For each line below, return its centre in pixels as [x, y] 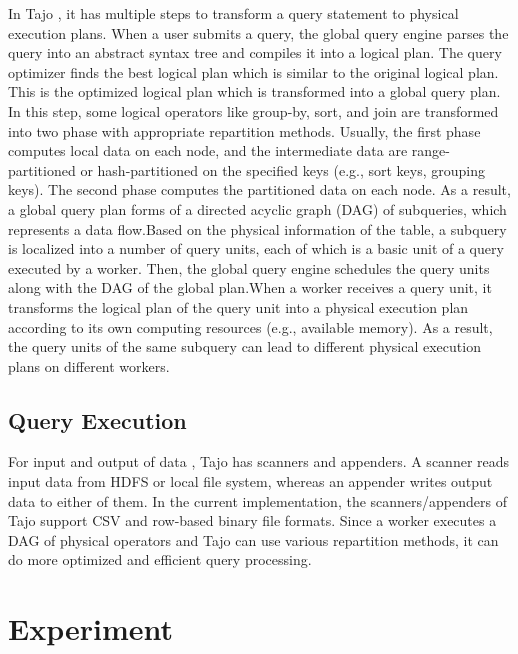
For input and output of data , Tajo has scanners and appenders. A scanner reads [259, 461]
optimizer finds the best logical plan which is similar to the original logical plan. [253, 71]
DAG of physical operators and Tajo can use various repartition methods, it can [253, 539]
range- [430, 150]
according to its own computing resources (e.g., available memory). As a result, [250, 326]
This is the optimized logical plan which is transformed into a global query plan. [254, 91]
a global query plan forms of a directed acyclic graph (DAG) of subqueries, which [257, 208]
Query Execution [97, 419]
